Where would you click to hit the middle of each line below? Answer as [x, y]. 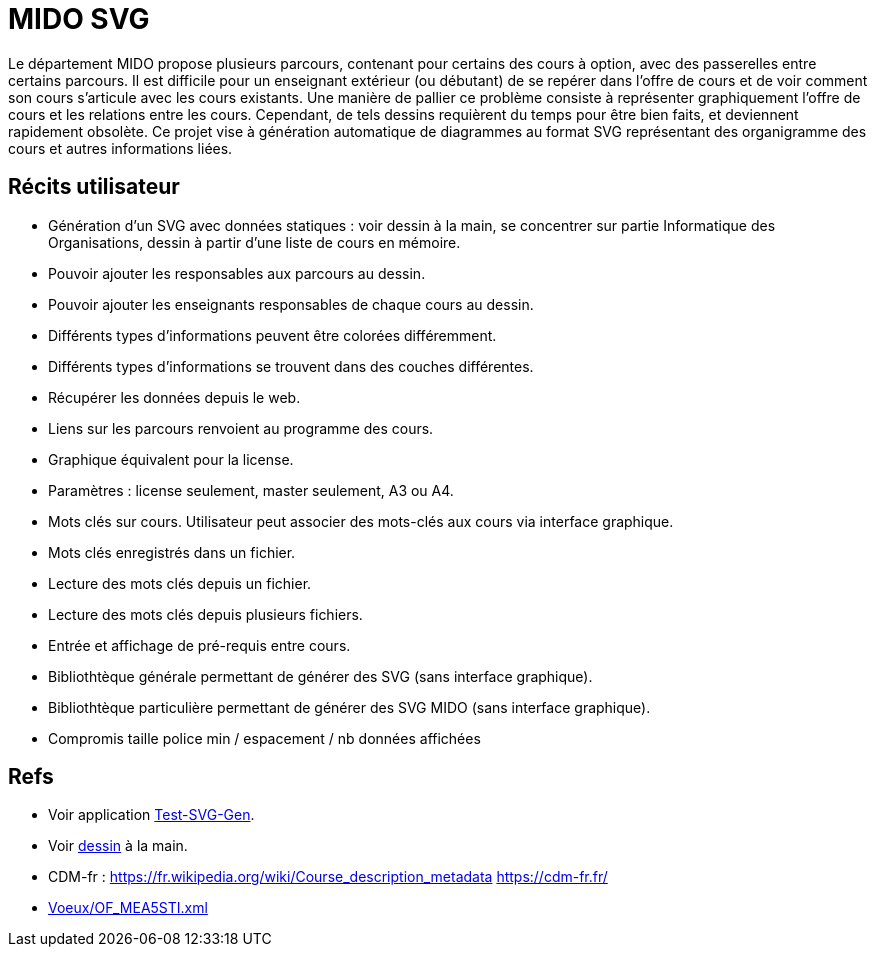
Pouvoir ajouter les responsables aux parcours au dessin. [237, 273]
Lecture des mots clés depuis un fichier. [180, 583]
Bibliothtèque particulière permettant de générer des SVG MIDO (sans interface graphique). [349, 707]
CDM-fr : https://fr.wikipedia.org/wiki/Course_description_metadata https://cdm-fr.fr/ [328, 877]
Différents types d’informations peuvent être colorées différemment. [272, 335]
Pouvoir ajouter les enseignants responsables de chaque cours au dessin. [291, 304]
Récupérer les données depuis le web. [174, 397]
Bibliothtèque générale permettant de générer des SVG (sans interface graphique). [320, 676]
